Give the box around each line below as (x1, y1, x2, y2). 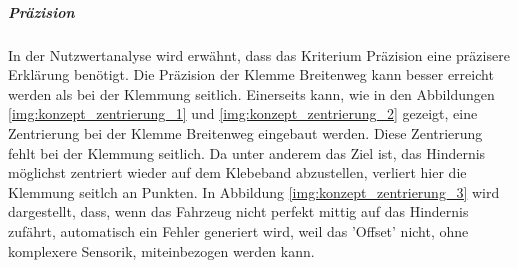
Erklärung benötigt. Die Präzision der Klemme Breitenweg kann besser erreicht (8, 64, 494, 85)
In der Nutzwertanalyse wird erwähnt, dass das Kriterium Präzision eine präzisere (8, 44, 510, 65)
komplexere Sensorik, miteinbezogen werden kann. (8, 240, 315, 261)
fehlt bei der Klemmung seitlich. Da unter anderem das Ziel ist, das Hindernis (8, 142, 486, 163)
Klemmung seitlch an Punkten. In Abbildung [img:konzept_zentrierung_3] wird (8, 181, 500, 202)
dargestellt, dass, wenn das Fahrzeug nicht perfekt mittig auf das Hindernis (8, 201, 469, 222)
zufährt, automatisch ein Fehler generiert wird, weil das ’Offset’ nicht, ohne (8, 220, 469, 241)
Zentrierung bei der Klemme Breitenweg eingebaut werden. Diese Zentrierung (8, 122, 483, 143)
